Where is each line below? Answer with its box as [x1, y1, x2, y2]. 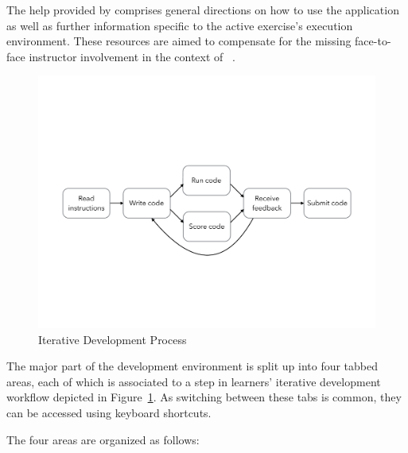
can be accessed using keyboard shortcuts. [6, 404, 212, 420]
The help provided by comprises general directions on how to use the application [6, 2, 399, 17]
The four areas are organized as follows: [6, 431, 200, 447]
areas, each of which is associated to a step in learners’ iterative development [6, 373, 381, 389]
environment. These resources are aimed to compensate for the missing [6, 33, 352, 49]
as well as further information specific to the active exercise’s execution [6, 17, 353, 33]
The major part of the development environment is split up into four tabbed [6, 358, 379, 374]
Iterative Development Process [38, 331, 187, 347]
